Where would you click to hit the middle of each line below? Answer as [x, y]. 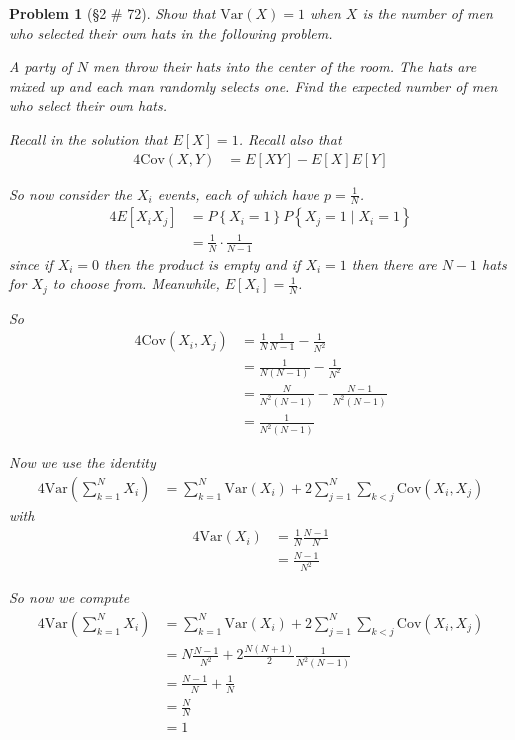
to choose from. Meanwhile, [136, 283]
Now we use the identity [82, 462]
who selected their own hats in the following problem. [171, 32]
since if [31, 263]
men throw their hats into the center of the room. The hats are [285, 66]
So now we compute [69, 597]
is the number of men [427, 13]
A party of [40, 66]
